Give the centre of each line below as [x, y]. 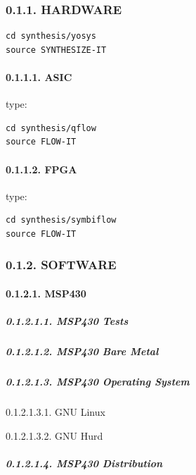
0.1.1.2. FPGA [41, 169]
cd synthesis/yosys [51, 36]
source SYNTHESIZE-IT [56, 50]
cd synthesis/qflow [51, 128]
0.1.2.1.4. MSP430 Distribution [84, 463]
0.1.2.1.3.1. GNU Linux [55, 412]
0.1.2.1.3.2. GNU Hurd [54, 435]
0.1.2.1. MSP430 [46, 293]
